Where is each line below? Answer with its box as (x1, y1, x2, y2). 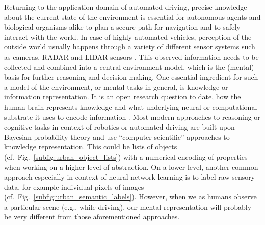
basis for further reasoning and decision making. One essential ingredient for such (4, 71, 258, 82)
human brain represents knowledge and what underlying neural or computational (4, 101, 257, 112)
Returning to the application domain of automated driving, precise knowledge (4, 2, 247, 12)
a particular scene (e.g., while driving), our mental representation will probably (4, 201, 252, 212)
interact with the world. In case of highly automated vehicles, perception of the (4, 31, 252, 42)
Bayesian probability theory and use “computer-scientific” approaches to (4, 131, 230, 142)
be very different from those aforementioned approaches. (4, 211, 180, 222)
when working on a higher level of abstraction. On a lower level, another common (4, 161, 258, 172)
